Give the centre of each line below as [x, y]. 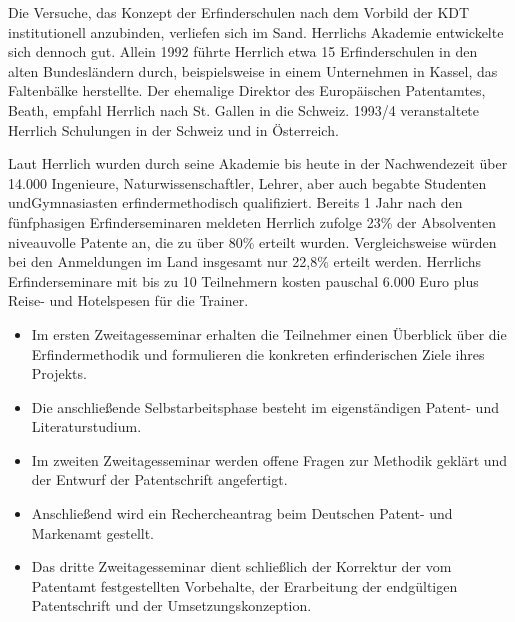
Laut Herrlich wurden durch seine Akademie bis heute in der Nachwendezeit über [258, 163]
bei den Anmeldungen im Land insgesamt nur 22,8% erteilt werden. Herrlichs [245, 261]
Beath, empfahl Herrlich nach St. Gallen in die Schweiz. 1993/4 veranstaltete [244, 109]
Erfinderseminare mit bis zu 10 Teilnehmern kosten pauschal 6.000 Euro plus [243, 280]
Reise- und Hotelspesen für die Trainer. [128, 300]
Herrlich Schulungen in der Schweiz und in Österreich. [173, 129]
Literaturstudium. [86, 426]
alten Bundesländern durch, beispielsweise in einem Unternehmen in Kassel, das [253, 70]
